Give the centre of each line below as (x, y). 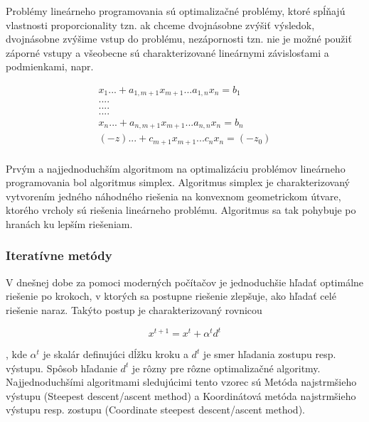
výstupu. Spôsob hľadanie (61, 368)
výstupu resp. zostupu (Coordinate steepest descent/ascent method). (155, 410)
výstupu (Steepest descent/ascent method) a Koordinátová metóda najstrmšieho (181, 395)
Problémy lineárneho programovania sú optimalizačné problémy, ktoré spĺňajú (176, 11)
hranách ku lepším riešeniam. (69, 223)
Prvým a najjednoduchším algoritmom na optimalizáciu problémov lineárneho (176, 168)
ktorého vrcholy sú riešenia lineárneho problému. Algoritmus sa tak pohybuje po (181, 210)
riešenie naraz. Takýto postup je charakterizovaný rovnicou (134, 309)
